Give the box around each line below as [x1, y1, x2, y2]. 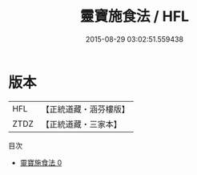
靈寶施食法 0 [19, 157, 62, 167]
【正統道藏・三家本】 [41, 118, 123, 129]
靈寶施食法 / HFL [79, 7, 190, 26]
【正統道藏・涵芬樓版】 [41, 104, 131, 115]
